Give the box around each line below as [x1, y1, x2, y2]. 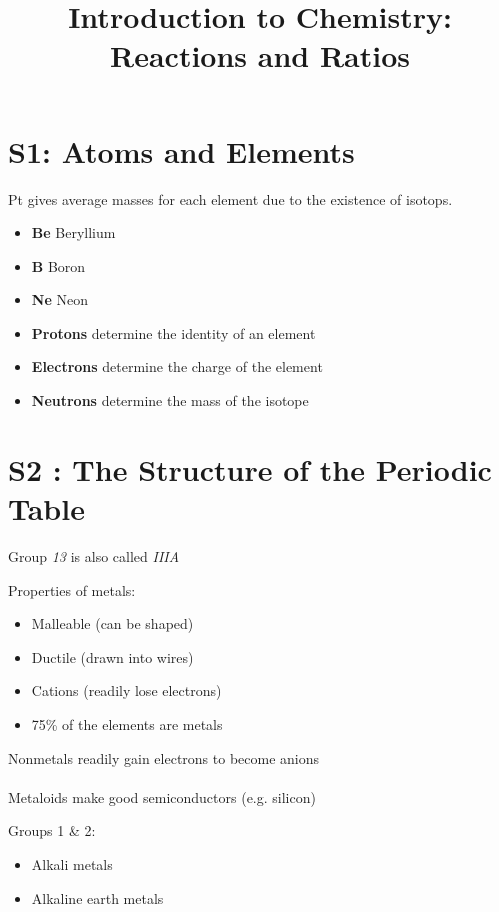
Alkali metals [31, 853, 113, 874]
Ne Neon [31, 289, 88, 310]
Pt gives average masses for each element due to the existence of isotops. [8, 188, 453, 209]
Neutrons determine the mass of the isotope [31, 390, 309, 411]
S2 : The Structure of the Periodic [8, 448, 492, 489]
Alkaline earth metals [31, 887, 164, 908]
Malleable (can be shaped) [31, 613, 194, 634]
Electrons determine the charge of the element [31, 356, 323, 377]
